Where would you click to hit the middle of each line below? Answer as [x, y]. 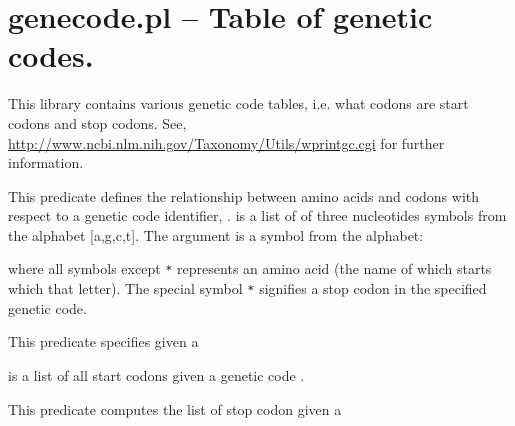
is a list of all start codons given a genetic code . [156, 374]
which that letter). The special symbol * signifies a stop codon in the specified [247, 288]
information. [46, 162]
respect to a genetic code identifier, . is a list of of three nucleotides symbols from [257, 215]
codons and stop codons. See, [97, 122]
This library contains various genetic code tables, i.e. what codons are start [238, 103]
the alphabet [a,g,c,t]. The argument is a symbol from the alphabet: [216, 234]
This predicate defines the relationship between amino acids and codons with [244, 195]
